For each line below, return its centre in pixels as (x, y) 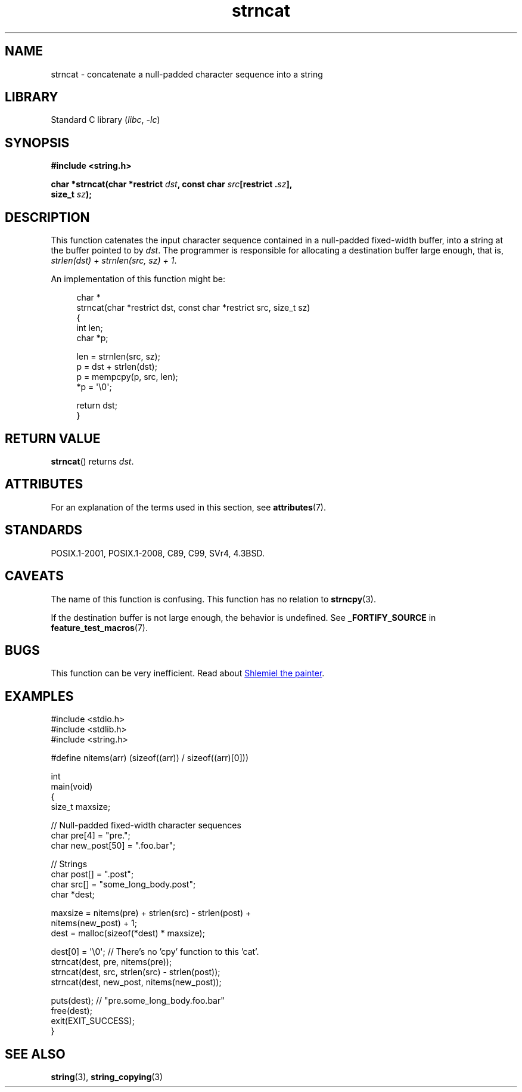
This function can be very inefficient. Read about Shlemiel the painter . (188, 673)
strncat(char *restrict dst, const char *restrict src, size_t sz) (193, 308)
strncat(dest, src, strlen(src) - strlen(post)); (136, 972)
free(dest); (72, 1011)
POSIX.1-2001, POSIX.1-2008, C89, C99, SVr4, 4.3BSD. (158, 553)
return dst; (97, 406)
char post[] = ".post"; (92, 874)
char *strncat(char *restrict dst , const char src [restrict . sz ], (172, 184)
